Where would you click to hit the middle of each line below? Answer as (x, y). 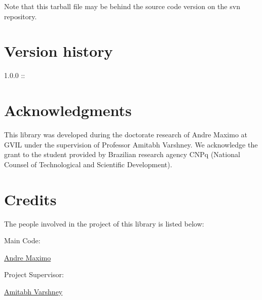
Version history (59, 51)
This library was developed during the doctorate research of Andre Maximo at (126, 135)
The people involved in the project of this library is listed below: (104, 223)
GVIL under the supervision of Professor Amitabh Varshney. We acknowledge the (131, 144)
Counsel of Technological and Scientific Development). (88, 164)
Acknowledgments (68, 110)
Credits (30, 199)
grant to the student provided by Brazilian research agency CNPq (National (122, 154)
